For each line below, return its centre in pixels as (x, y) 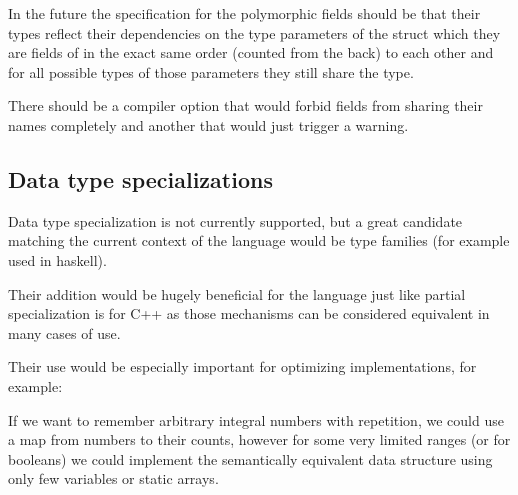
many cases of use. (64, 332)
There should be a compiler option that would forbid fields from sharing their (245, 105)
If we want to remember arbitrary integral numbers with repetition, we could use (256, 419)
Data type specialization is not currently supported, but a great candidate (235, 220)
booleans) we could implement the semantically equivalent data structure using (250, 458)
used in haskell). (57, 259)
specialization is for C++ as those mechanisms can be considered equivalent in (249, 313)
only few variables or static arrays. (113, 478)
